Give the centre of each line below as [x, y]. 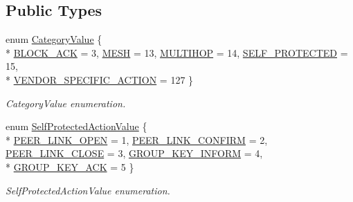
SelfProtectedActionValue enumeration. [88, 190]
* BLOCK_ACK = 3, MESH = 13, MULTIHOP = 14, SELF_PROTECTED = [177, 52]
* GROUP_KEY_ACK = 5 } [70, 166]
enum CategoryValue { [54, 39]
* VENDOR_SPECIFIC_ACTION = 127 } [100, 79]
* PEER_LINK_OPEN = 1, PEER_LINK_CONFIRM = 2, [137, 139]
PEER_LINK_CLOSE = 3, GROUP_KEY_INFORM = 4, [134, 153]
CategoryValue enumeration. [66, 103]
